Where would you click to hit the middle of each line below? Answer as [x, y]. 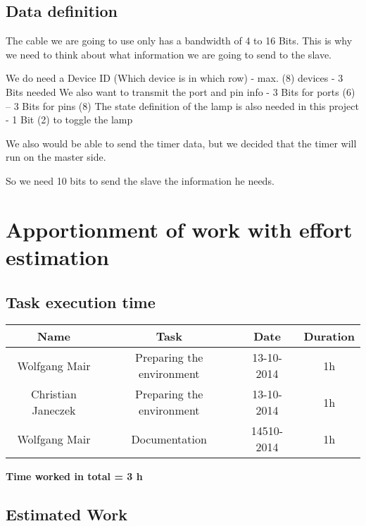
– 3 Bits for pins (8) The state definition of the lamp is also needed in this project [182, 105]
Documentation [169, 439]
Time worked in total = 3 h [74, 476]
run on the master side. [56, 157]
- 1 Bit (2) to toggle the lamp [69, 120]
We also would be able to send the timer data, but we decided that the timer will [181, 143]
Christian [53, 394]
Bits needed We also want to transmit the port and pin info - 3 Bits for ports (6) [181, 91]
